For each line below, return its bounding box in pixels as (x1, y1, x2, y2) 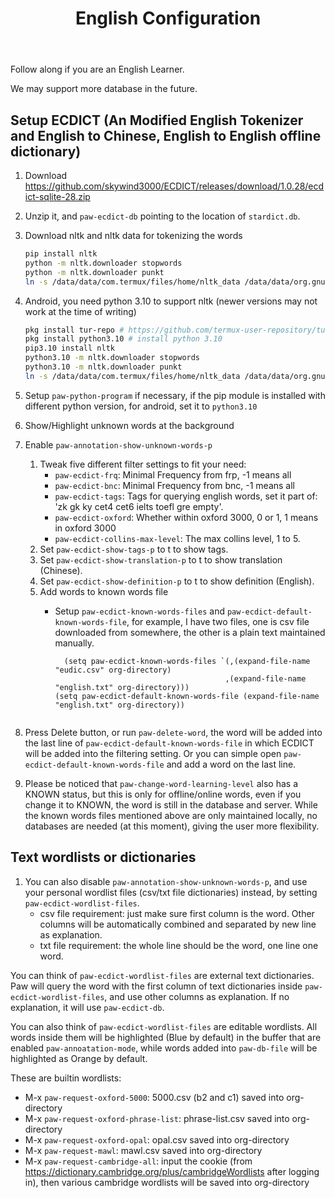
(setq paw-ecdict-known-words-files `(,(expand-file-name (63, 656, 311, 666)
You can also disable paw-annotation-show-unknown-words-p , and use (24, 875, 308, 887)
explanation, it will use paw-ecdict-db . (10, 1001, 165, 1013)
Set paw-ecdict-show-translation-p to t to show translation (39, 553, 283, 566)
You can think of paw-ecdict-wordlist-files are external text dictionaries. (10, 969, 315, 981)
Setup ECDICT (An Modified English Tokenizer (10, 112, 304, 129)
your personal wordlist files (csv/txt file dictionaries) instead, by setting (24, 886, 318, 898)
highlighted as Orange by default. (10, 1052, 148, 1064)
